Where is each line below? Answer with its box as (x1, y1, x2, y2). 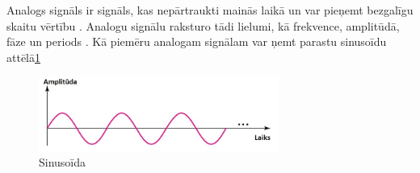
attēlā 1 (6, 48, 40, 65)
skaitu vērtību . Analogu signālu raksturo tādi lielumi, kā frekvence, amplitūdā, (6, 17, 400, 34)
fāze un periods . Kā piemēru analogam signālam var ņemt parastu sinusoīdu (6, 33, 387, 50)
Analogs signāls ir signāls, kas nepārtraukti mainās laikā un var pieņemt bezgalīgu (6, 2, 414, 18)
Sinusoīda (39, 154, 86, 171)
